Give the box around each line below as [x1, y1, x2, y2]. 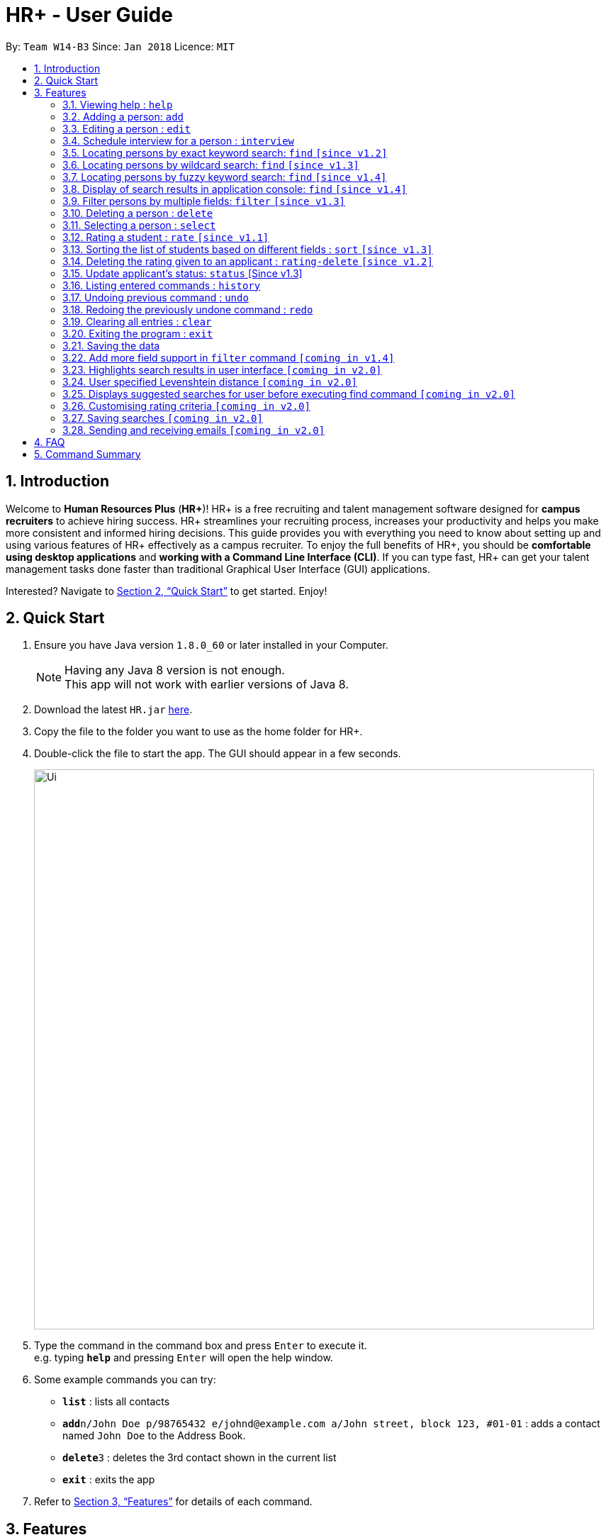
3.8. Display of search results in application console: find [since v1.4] [62, 182, 407, 195]
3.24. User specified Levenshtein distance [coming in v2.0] [62, 375, 357, 388]
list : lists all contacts [62, 1395, 170, 1408]
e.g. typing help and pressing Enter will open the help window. [34, 1351, 333, 1364]
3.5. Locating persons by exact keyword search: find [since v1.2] [62, 146, 388, 159]
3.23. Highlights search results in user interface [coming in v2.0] [62, 363, 382, 376]
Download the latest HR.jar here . [34, 703, 193, 716]
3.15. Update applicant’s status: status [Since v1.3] [62, 267, 303, 279]
